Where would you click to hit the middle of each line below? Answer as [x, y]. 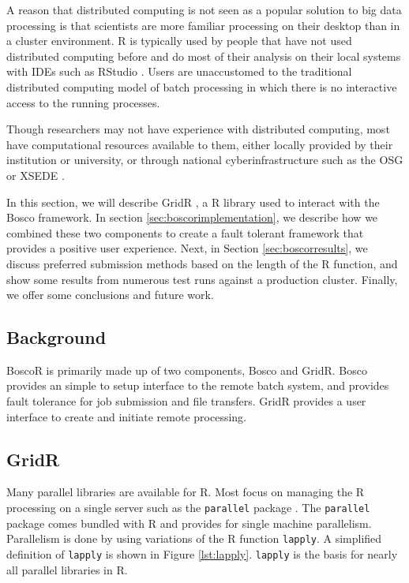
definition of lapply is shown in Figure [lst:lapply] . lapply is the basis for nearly [202, 553]
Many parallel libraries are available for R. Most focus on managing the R [186, 492]
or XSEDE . [36, 175]
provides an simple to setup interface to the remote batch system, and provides [198, 385]
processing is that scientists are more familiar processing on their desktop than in [203, 25]
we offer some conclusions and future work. [110, 295]
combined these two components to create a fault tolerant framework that [185, 232]
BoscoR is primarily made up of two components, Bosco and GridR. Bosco [187, 370]
